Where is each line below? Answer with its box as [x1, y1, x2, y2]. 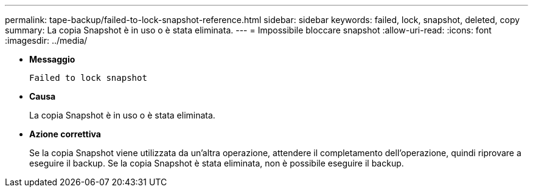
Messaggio [29, 54, 75, 64]
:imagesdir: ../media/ [5, 35, 88, 46]
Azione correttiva [29, 129, 101, 139]
